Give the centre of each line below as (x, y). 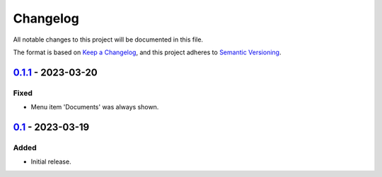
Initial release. (51, 161)
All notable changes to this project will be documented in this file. (108, 39)
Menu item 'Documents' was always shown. (95, 107)
